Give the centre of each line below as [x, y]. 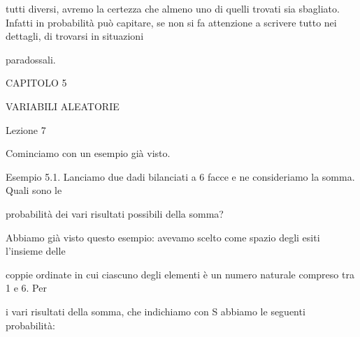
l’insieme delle [36, 251]
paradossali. [31, 59]
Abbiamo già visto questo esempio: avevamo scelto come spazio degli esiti [163, 237]
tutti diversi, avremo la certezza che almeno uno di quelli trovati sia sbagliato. [173, 8]
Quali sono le [34, 190]
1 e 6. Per [26, 288]
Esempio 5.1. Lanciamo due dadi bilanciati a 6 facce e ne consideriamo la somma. [180, 176]
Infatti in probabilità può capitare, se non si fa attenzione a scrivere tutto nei [171, 22]
